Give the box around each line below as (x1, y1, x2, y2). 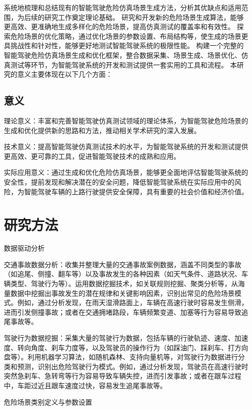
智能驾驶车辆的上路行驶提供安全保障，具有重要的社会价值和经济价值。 (24, 186, 248, 196)
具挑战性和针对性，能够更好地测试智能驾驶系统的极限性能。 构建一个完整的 (4, 40, 244, 51)
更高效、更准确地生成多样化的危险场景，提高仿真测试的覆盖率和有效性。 (4, 21, 235, 32)
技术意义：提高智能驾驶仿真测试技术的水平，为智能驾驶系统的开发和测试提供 (4, 141, 248, 152)
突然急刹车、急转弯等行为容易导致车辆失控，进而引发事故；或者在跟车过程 (4, 371, 241, 381)
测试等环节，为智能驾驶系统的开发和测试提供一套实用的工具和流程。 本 (10, 59, 237, 69)
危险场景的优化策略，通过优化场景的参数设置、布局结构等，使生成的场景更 (10, 31, 248, 41)
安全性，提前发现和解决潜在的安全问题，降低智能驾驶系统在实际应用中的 (4, 176, 235, 187)
